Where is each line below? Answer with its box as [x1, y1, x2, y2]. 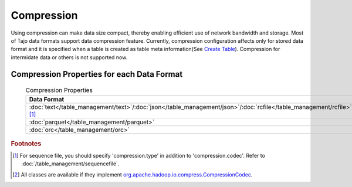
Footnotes [11, 140, 42, 148]
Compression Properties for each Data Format [11, 69, 183, 79]
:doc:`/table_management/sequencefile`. [21, 160, 120, 167]
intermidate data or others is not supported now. [11, 53, 128, 61]
